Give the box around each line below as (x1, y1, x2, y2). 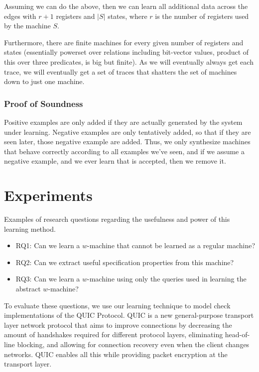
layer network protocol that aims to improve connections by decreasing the (4, 319, 232, 330)
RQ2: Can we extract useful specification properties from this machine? (15, 257, 234, 267)
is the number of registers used (155, 10, 249, 21)
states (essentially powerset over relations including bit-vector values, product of (4, 47, 249, 57)
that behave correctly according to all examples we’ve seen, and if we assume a (4, 146, 245, 156)
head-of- (225, 329, 250, 340)
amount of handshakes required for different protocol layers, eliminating (4, 329, 223, 340)
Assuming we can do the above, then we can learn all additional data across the (4, 1, 248, 11)
